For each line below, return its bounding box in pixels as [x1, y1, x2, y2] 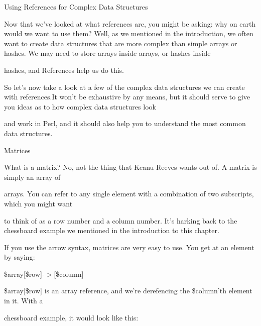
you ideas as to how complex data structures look [4, 101, 156, 112]
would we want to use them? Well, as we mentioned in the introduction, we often [4, 28, 253, 39]
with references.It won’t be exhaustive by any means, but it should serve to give [4, 91, 250, 102]
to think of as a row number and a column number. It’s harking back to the [4, 215, 237, 226]
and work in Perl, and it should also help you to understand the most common [4, 118, 246, 129]
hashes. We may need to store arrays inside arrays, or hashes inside [4, 48, 211, 58]
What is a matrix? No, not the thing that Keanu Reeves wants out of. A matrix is [4, 162, 257, 172]
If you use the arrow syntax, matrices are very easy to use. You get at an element [4, 242, 254, 252]
